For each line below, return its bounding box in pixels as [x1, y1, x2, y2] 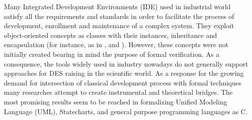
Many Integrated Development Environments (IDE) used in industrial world [4, 1, 231, 11]
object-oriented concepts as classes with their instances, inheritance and [4, 30, 217, 40]
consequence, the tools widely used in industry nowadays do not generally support [4, 58, 249, 69]
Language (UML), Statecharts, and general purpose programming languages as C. [4, 106, 248, 116]
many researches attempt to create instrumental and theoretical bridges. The [4, 87, 233, 97]
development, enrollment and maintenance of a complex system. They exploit [4, 20, 234, 31]
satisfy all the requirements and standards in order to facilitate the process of [4, 11, 235, 21]
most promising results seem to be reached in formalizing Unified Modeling [4, 96, 227, 106]
